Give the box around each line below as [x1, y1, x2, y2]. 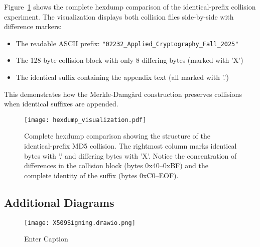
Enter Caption [24, 233, 68, 244]
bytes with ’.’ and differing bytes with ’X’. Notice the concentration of [24, 150, 237, 161]
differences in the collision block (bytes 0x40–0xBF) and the [24, 160, 208, 171]
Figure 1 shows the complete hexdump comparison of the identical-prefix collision [4, 2, 256, 12]
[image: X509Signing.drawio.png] [24, 219, 136, 226]
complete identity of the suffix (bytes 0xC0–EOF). [24, 170, 179, 180]
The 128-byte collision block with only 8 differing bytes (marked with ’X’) [16, 55, 243, 65]
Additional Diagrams [4, 194, 114, 210]
